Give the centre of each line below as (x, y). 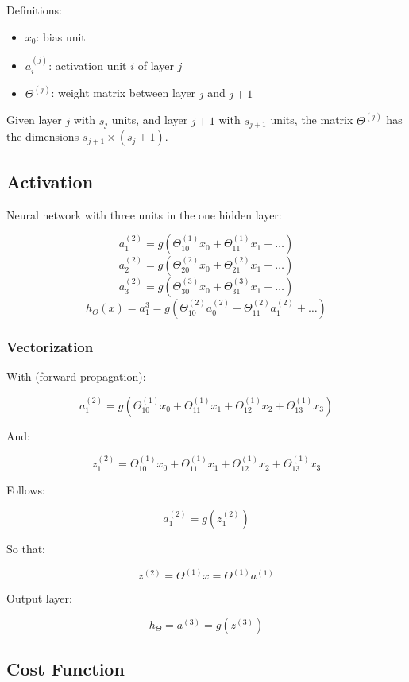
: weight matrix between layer (123, 93)
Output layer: (39, 598)
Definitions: (34, 10)
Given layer (34, 120)
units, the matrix (312, 120)
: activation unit (88, 65)
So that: (26, 549)
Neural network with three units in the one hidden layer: (144, 214)
